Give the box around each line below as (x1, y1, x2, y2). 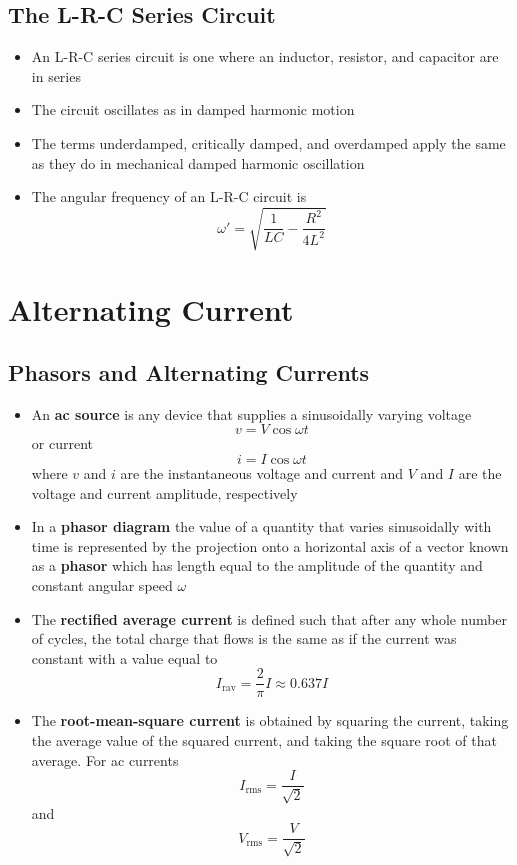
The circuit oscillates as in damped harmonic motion (31, 99, 355, 120)
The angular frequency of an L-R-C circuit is (31, 186, 307, 207)
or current (31, 433, 93, 454)
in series (31, 65, 81, 86)
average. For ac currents (31, 749, 179, 770)
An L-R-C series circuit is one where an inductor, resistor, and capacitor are (31, 46, 499, 67)
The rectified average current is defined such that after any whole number (31, 608, 508, 629)
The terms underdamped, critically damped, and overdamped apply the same (31, 132, 506, 153)
